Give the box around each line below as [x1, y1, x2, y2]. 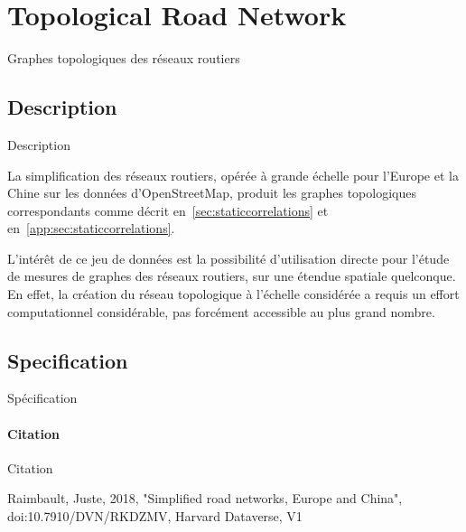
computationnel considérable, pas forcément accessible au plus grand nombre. [7, 302, 435, 321]
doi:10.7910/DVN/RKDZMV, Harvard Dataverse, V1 [7, 507, 303, 526]
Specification [7, 346, 128, 374]
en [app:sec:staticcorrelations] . [7, 219, 175, 238]
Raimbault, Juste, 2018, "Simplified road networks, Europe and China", [7, 489, 403, 508]
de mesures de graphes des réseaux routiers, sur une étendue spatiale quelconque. [7, 266, 456, 285]
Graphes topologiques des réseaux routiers [7, 49, 240, 68]
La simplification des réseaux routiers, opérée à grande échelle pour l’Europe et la [7, 165, 459, 184]
